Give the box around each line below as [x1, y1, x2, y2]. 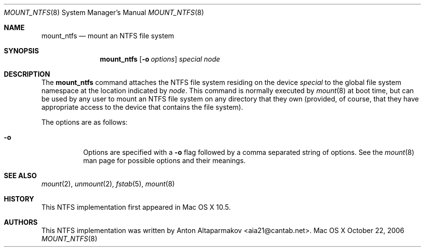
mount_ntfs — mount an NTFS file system [41, 32, 174, 40]
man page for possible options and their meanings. [83, 156, 246, 165]
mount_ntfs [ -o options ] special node [99, 55, 220, 63]
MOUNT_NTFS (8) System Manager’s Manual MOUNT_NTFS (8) [4, 8, 204, 17]
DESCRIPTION [4, 70, 50, 78]
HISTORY [4, 195, 34, 203]
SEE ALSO [4, 171, 37, 180]
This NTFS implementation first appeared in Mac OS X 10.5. [41, 203, 231, 211]
